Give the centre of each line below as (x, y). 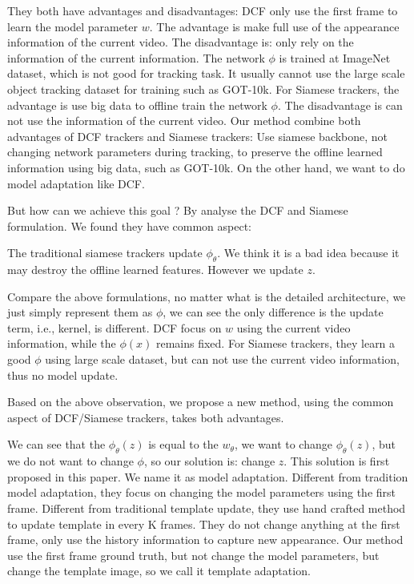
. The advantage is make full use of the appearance (274, 26)
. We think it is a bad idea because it (308, 253)
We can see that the (56, 444)
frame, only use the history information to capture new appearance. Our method (205, 540)
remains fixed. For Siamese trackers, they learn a (275, 343)
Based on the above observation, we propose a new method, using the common (201, 402)
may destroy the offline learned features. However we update (155, 270)
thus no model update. (63, 375)
